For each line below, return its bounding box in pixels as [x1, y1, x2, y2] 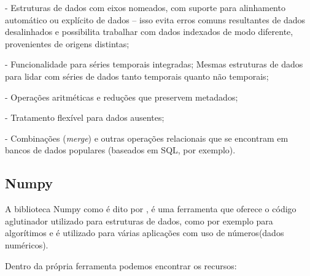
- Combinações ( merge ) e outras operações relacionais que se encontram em [5, 131, 289, 144]
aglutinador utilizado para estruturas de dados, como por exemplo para [5, 214, 273, 227]
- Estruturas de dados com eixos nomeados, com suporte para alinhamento [5, 1, 285, 13]
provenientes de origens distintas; [5, 37, 130, 50]
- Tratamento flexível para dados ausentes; [5, 111, 165, 124]
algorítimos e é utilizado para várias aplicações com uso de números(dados [5, 226, 284, 239]
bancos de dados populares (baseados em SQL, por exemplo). [5, 144, 236, 156]
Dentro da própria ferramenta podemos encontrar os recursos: [5, 259, 237, 272]
